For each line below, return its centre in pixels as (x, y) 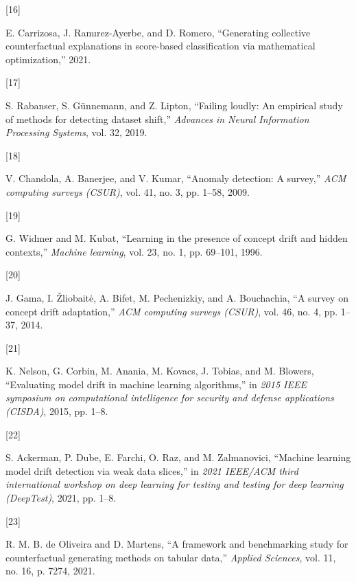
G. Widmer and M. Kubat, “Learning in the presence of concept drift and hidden (177, 238)
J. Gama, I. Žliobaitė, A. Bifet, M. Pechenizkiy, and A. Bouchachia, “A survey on (177, 297)
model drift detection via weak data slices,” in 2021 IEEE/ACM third (152, 470)
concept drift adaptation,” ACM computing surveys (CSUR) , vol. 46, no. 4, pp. (172, 311)
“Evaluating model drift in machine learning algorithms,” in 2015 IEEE (156, 384)
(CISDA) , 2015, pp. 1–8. (57, 411)
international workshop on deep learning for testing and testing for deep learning (175, 484)
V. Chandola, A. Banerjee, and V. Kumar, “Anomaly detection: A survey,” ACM (176, 178)
